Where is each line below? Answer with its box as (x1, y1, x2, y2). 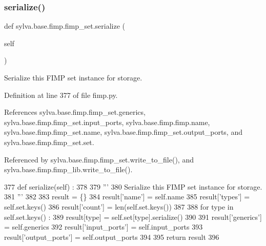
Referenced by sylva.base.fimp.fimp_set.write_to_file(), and (4, 154, 194, 165)
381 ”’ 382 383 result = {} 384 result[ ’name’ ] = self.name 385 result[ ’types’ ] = (4, 191, 250, 202)
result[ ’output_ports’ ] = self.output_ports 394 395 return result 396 (4, 231, 219, 242)
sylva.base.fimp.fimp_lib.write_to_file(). (4, 164, 133, 175)
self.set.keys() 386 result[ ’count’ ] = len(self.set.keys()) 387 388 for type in (4, 201, 234, 212)
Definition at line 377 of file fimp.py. (4, 89, 118, 100)
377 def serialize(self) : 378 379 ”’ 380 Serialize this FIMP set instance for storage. (4, 181, 262, 192)
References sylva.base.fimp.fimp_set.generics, (4, 107, 146, 117)
